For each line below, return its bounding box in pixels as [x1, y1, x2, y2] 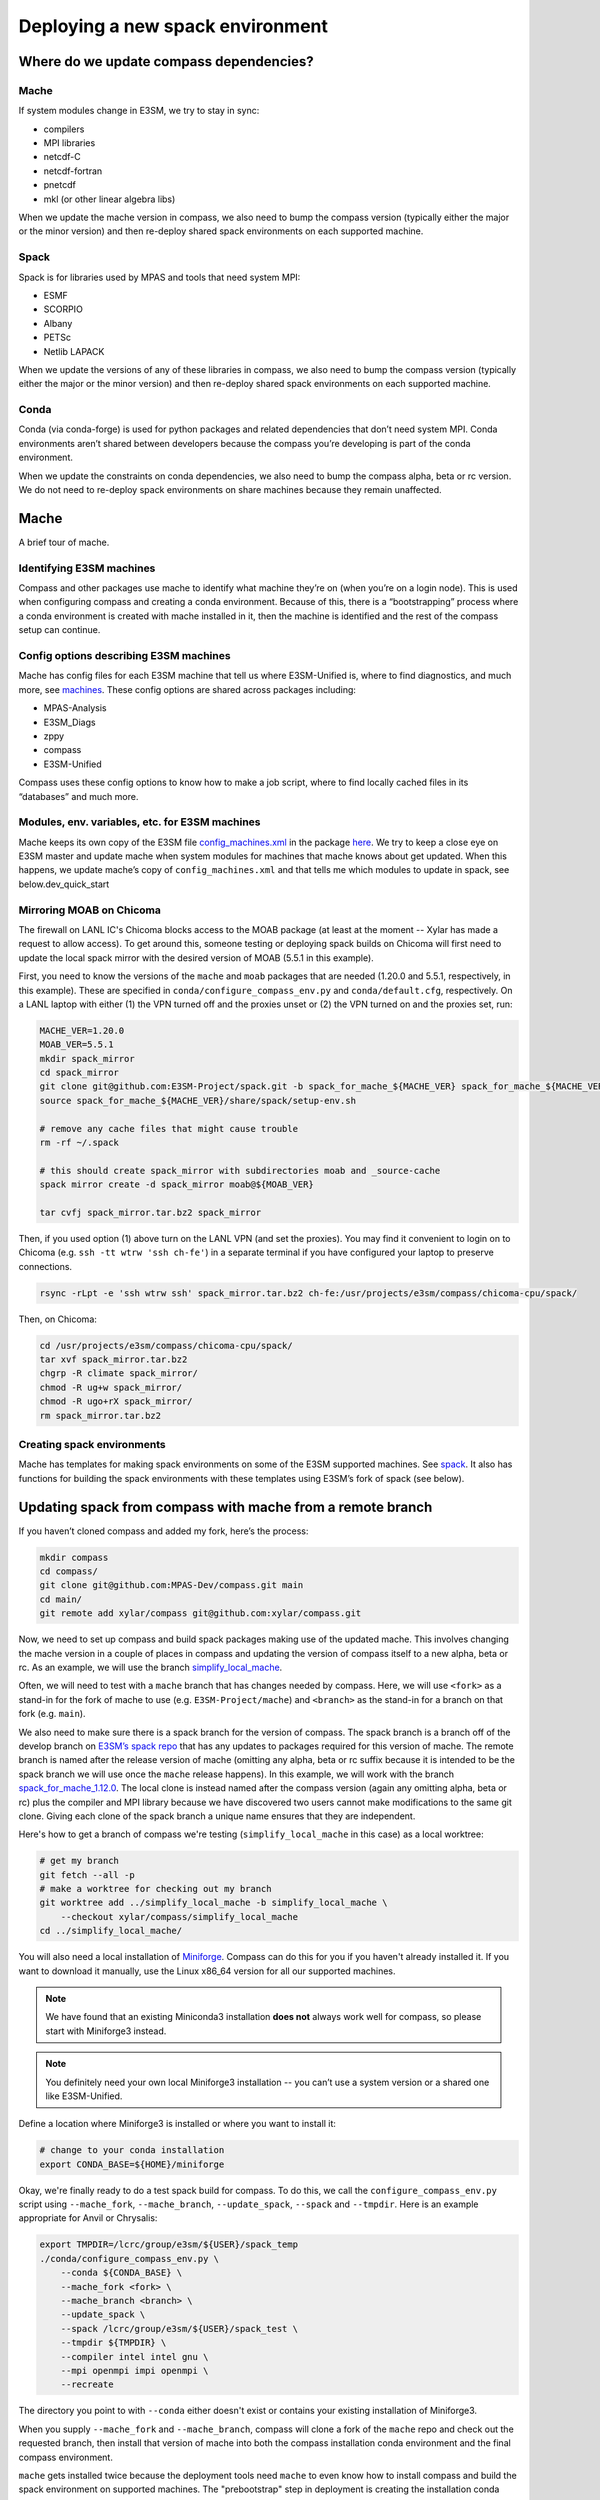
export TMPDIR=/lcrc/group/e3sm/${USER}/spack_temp [39, 2239, 299, 2250]
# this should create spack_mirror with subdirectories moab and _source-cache [39, 1165, 441, 1176]
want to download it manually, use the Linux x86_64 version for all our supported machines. [18, 1965, 396, 1977]
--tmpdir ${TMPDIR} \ [60, 2337, 167, 2349]
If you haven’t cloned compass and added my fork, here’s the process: [18, 1525, 309, 1537]
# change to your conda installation [39, 2145, 225, 2156]
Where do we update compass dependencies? [18, 53, 314, 70]
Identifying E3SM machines [18, 561, 156, 575]
